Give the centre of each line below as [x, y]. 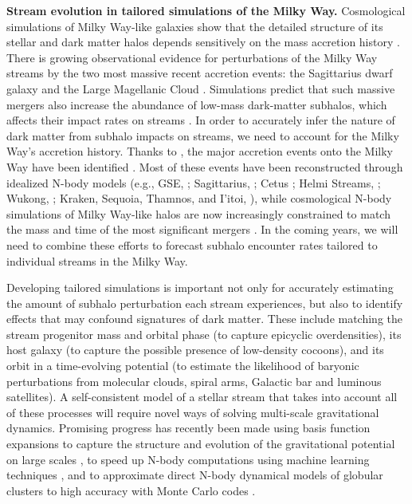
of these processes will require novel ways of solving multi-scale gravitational [193, 412]
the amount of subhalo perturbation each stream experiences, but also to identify [205, 303]
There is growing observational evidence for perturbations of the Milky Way [192, 57]
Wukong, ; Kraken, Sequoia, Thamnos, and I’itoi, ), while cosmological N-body [199, 198]
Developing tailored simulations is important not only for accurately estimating [200, 287]
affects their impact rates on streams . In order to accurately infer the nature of [201, 120]
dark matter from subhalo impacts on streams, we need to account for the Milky [203, 135]
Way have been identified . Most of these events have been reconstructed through [205, 166]
